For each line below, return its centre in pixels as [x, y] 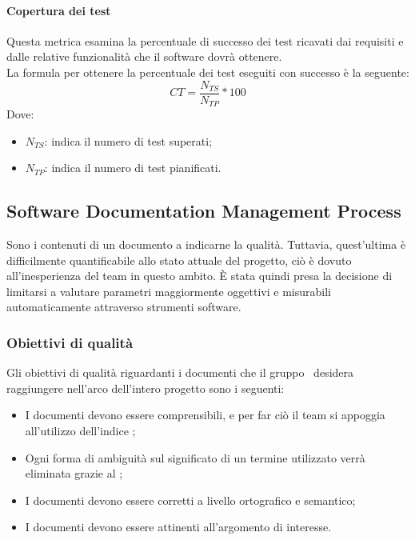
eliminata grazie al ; [74, 473]
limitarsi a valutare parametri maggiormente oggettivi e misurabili [169, 291]
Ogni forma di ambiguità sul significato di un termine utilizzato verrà [195, 457]
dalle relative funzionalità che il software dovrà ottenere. [144, 56]
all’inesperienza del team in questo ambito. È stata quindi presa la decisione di [200, 276]
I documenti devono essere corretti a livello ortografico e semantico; [190, 500]
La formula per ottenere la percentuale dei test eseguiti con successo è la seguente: [208, 72]
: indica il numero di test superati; [128, 140]
